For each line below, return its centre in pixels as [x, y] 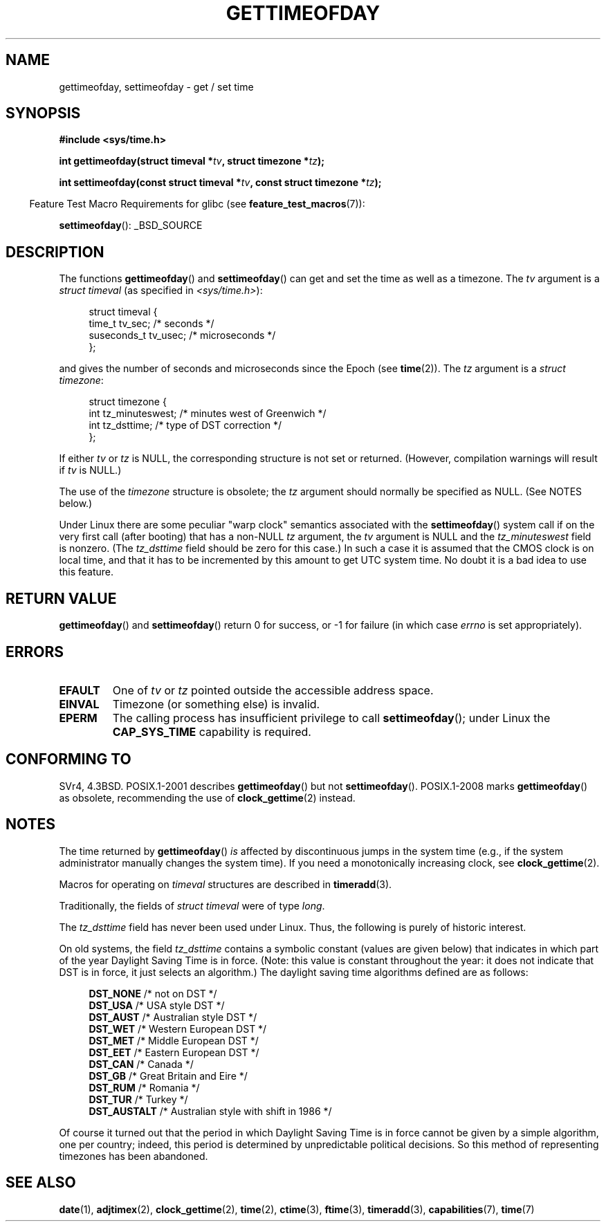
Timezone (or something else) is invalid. [216, 704]
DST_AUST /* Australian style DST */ [173, 1017]
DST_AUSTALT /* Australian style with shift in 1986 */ [210, 1111]
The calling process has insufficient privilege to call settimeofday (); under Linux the [331, 718]
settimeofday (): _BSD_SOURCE [131, 225]
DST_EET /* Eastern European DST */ [174, 1052]
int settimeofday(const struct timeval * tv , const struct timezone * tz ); [220, 183]
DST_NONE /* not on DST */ [153, 993]
